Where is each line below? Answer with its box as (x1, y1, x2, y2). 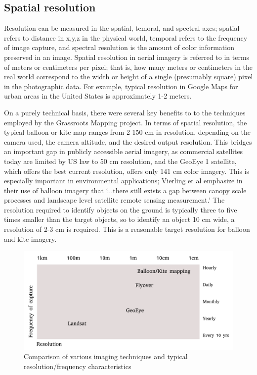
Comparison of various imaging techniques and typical (24, 351, 188, 362)
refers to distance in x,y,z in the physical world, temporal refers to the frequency (4, 32, 248, 43)
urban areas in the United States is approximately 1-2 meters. (4, 91, 192, 101)
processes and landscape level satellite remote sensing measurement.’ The (4, 195, 225, 205)
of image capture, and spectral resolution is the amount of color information (4, 42, 234, 53)
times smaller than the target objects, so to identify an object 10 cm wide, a (4, 214, 235, 224)
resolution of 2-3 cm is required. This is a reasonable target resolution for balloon (4, 224, 250, 234)
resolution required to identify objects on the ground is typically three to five (4, 204, 237, 214)
